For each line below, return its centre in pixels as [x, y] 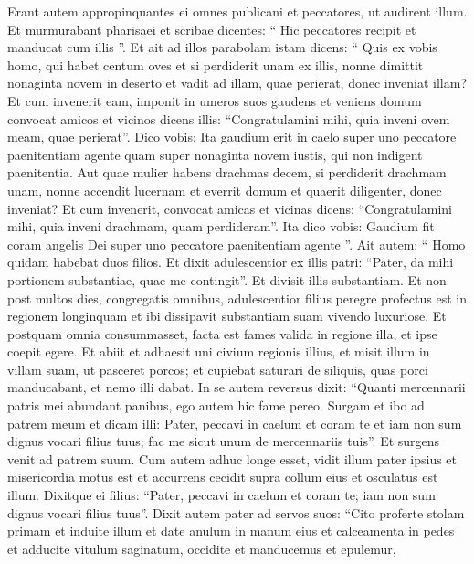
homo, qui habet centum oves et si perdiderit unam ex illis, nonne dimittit [216, 64]
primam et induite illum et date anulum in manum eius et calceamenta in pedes [231, 531]
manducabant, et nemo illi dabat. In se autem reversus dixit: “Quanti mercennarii [237, 387]
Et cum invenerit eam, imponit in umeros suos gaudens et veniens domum [215, 100]
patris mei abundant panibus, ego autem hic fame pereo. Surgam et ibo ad [216, 405]
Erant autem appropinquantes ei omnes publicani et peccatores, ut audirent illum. [237, 11]
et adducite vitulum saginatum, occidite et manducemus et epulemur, [202, 548]
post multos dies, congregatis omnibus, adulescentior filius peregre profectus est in [237, 298]
